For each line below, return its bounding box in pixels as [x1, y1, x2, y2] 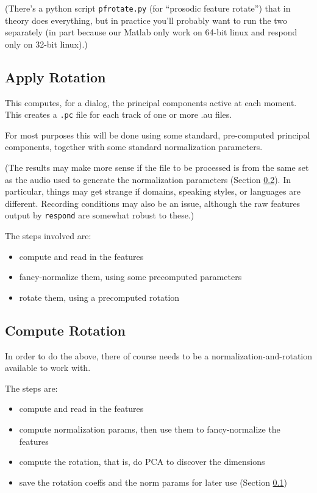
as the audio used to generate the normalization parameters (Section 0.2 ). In [5, 173, 291, 185]
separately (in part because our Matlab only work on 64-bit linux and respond [5, 26, 297, 38]
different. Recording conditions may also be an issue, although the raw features [5, 196, 301, 209]
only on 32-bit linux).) [5, 37, 88, 50]
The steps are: [5, 381, 58, 394]
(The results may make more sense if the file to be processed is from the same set [5, 161, 309, 174]
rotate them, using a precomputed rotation [19, 290, 180, 303]
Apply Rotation [5, 67, 106, 86]
